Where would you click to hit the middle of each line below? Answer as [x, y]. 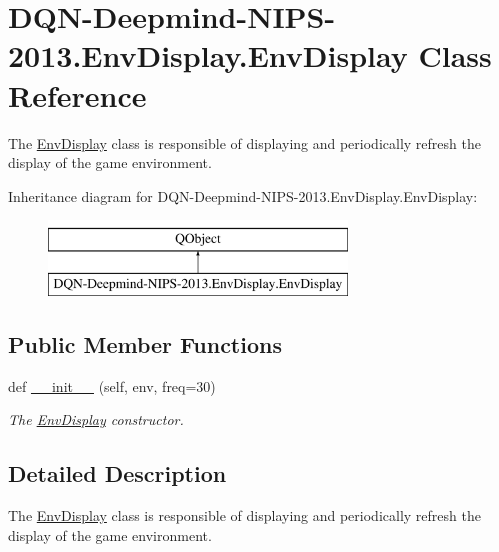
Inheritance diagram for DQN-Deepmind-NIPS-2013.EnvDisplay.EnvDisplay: [243, 195]
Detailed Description [117, 473]
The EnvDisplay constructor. [96, 419]
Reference [77, 94]
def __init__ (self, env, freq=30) [112, 385]
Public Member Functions [145, 343]
